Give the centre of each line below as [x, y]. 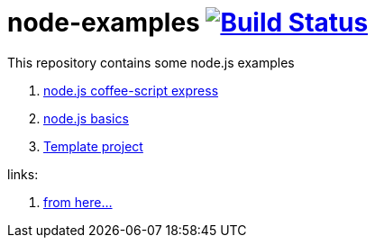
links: [23, 174]
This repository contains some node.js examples [151, 62]
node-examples [104, 23]
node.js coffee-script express [131, 90]
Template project [93, 146]
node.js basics [86, 118]
